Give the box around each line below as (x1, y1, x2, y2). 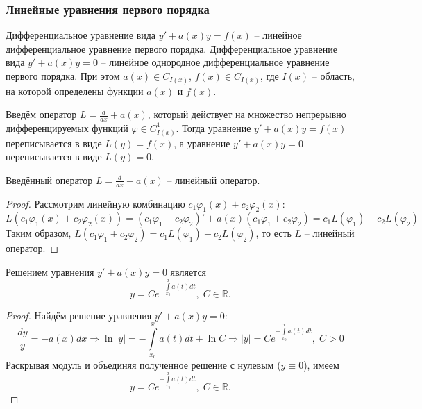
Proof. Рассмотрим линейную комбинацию (6, 196, 185, 210)
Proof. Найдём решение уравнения (6, 308, 152, 322)
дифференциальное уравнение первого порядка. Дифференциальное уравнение (6, 41, 337, 56)
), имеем (303, 357, 339, 372)
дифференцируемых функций (6, 120, 128, 135)
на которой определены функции (6, 83, 144, 98)
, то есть (255, 226, 292, 240)
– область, (312, 69, 355, 83)
